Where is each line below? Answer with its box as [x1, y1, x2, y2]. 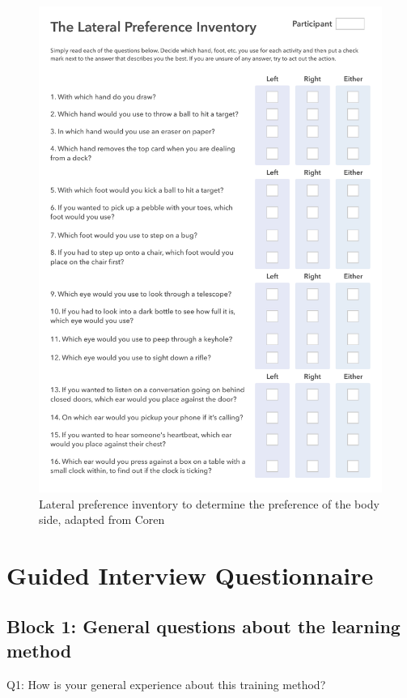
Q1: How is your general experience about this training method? [6, 675, 326, 692]
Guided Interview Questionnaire [6, 558, 374, 591]
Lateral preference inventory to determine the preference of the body [39, 495, 379, 512]
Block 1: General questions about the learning [6, 614, 401, 639]
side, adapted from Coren [39, 511, 165, 528]
